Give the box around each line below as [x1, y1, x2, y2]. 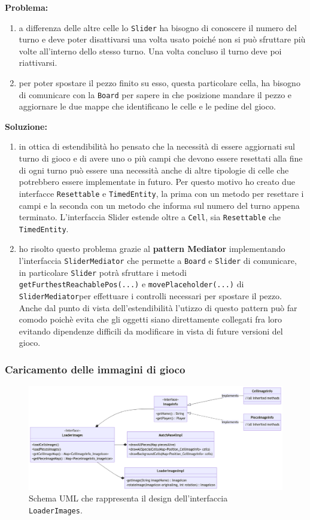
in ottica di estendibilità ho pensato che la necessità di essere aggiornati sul [19, 140, 295, 153]
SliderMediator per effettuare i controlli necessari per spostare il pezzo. [19, 289, 282, 302]
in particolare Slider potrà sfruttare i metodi [19, 266, 187, 278]
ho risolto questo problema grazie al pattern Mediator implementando [19, 242, 285, 255]
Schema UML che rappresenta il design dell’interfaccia [29, 492, 228, 504]
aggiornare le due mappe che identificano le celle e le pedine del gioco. [19, 100, 276, 112]
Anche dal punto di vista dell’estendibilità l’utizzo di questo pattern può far [19, 301, 297, 314]
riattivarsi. [19, 56, 57, 69]
